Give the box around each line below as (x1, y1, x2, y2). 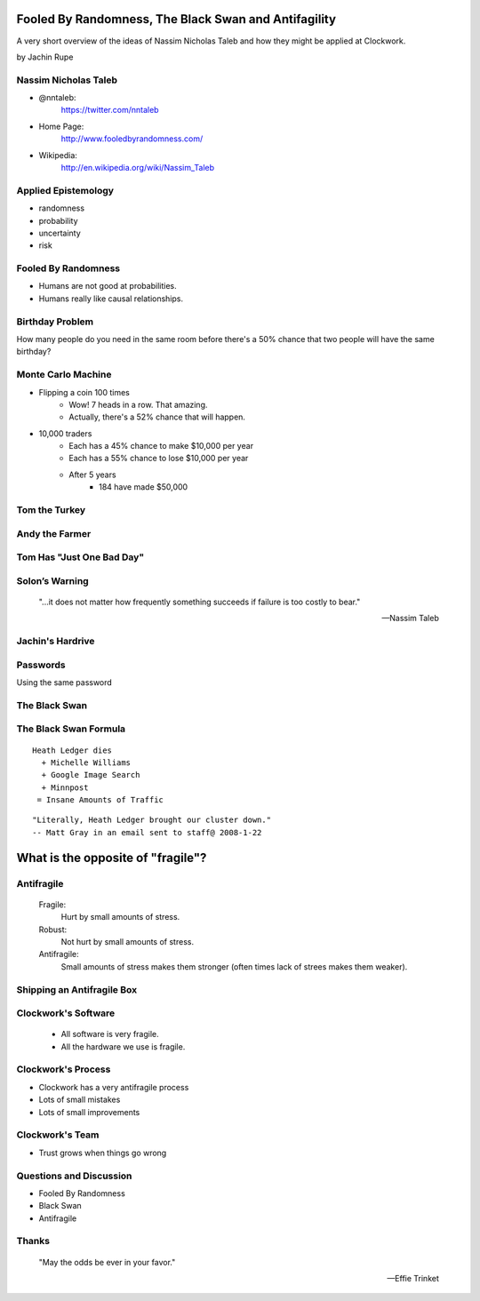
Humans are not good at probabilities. (38, 281, 177, 291)
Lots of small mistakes (38, 1094, 121, 1105)
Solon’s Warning (16, 574, 89, 587)
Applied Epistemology (16, 184, 115, 196)
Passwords (16, 658, 66, 671)
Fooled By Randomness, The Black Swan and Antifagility (16, 12, 337, 27)
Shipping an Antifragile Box (16, 983, 138, 995)
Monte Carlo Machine (16, 369, 112, 381)
